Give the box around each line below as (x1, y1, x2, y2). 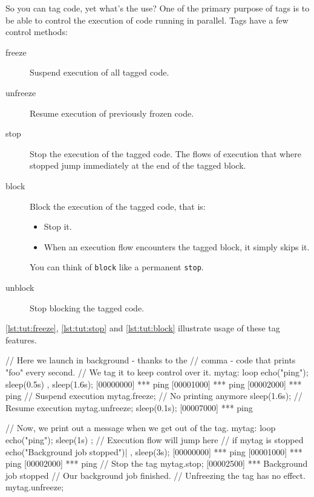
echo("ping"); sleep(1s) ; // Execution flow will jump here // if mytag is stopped (5, 433, 304, 446)
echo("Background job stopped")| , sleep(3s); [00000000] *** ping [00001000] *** (5, 445, 303, 458)
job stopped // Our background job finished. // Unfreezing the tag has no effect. (5, 469, 306, 481)
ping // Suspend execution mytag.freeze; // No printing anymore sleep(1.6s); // (5, 389, 303, 402)
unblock (5, 281, 34, 293)
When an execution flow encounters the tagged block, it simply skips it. (44, 240, 310, 253)
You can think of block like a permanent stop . (30, 261, 204, 273)
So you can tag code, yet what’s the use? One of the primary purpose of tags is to (5, 2, 310, 14)
